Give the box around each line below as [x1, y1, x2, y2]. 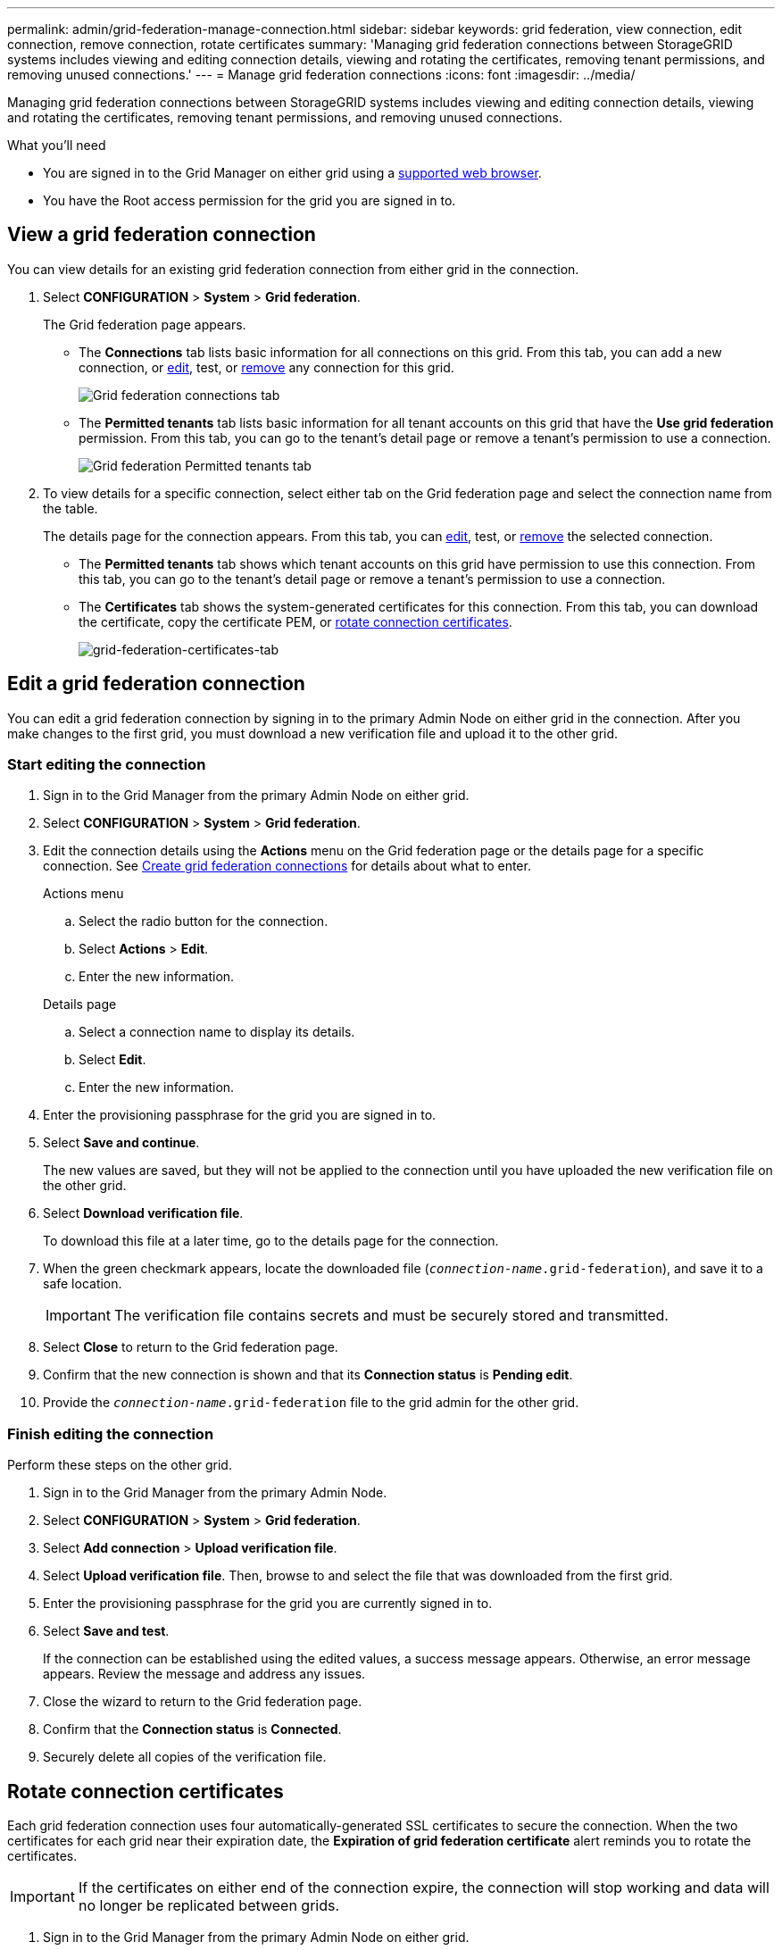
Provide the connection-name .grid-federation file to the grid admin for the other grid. [43, 1395, 579, 1411]
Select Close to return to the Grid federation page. [43, 1339, 338, 1355]
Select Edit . [79, 1052, 146, 1068]
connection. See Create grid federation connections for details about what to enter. [43, 858, 531, 874]
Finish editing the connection [7, 1424, 214, 1443]
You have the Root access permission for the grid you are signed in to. [43, 193, 456, 208]
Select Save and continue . [43, 1135, 200, 1151]
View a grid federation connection [7, 223, 316, 246]
